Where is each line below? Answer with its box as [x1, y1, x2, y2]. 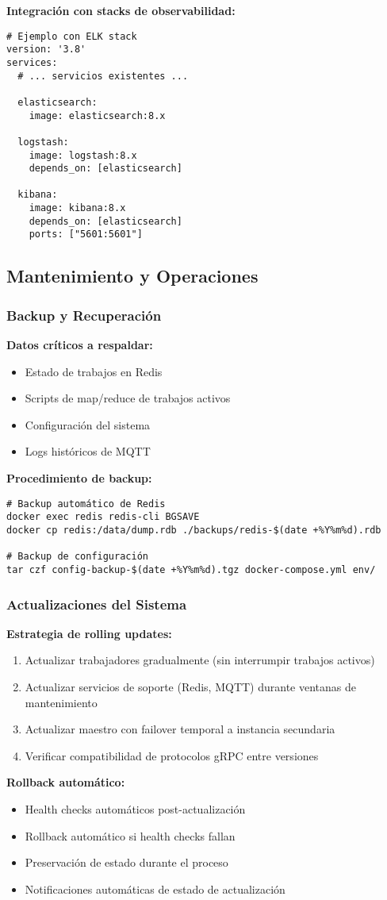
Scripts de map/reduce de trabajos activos [25, 390, 231, 406]
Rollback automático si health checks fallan [25, 827, 236, 844]
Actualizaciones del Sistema [6, 594, 187, 613]
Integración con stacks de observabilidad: [6, 2, 236, 18]
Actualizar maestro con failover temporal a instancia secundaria [25, 721, 335, 737]
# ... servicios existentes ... [17, 70, 189, 82]
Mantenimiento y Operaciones [6, 263, 259, 288]
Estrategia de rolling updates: [6, 625, 172, 641]
